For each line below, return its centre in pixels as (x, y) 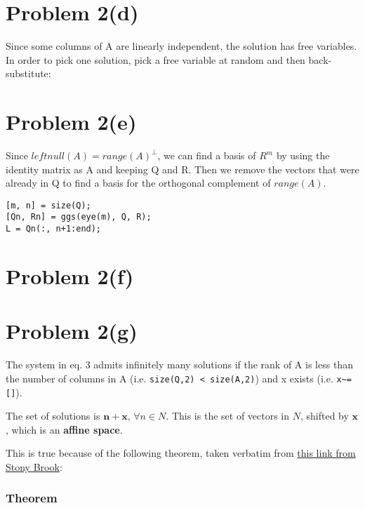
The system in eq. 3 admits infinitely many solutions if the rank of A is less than (179, 365)
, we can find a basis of (207, 155)
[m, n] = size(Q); (48, 205)
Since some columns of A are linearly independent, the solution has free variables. (181, 46)
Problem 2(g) (72, 331)
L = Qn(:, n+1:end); (54, 229)
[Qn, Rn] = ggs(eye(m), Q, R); (79, 217)
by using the (303, 155)
